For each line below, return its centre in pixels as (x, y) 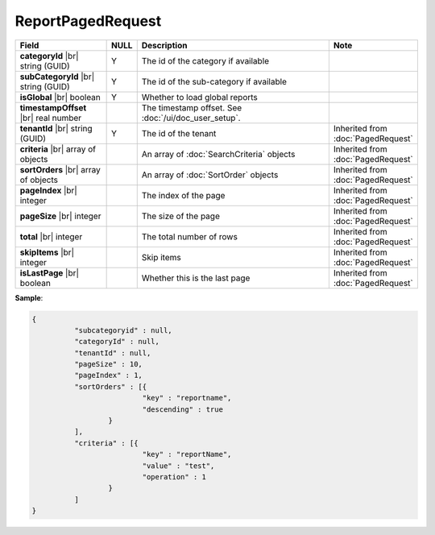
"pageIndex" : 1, (108, 375)
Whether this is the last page (196, 278)
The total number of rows (189, 236)
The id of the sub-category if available (214, 81)
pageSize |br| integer (60, 216)
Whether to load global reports (199, 97)
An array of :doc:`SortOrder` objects (210, 175)
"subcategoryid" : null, (123, 330)
